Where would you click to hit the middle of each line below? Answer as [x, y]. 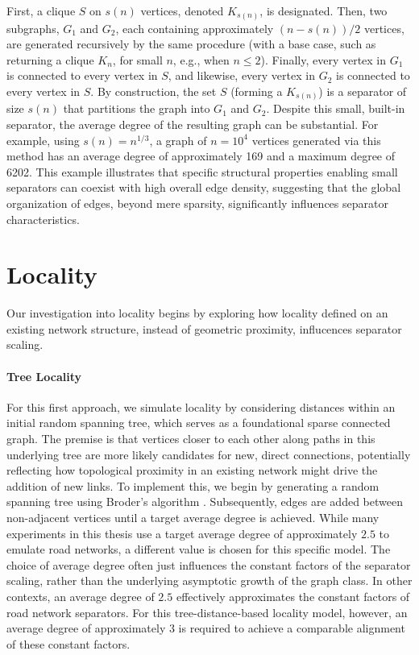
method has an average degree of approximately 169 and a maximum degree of [201, 156]
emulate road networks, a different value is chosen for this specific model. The [199, 549]
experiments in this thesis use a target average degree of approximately [182, 533]
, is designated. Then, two [324, 10]
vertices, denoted [182, 10]
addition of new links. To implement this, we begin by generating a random [193, 485]
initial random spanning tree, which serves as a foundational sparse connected [199, 423]
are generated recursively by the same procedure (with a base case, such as [191, 44]
